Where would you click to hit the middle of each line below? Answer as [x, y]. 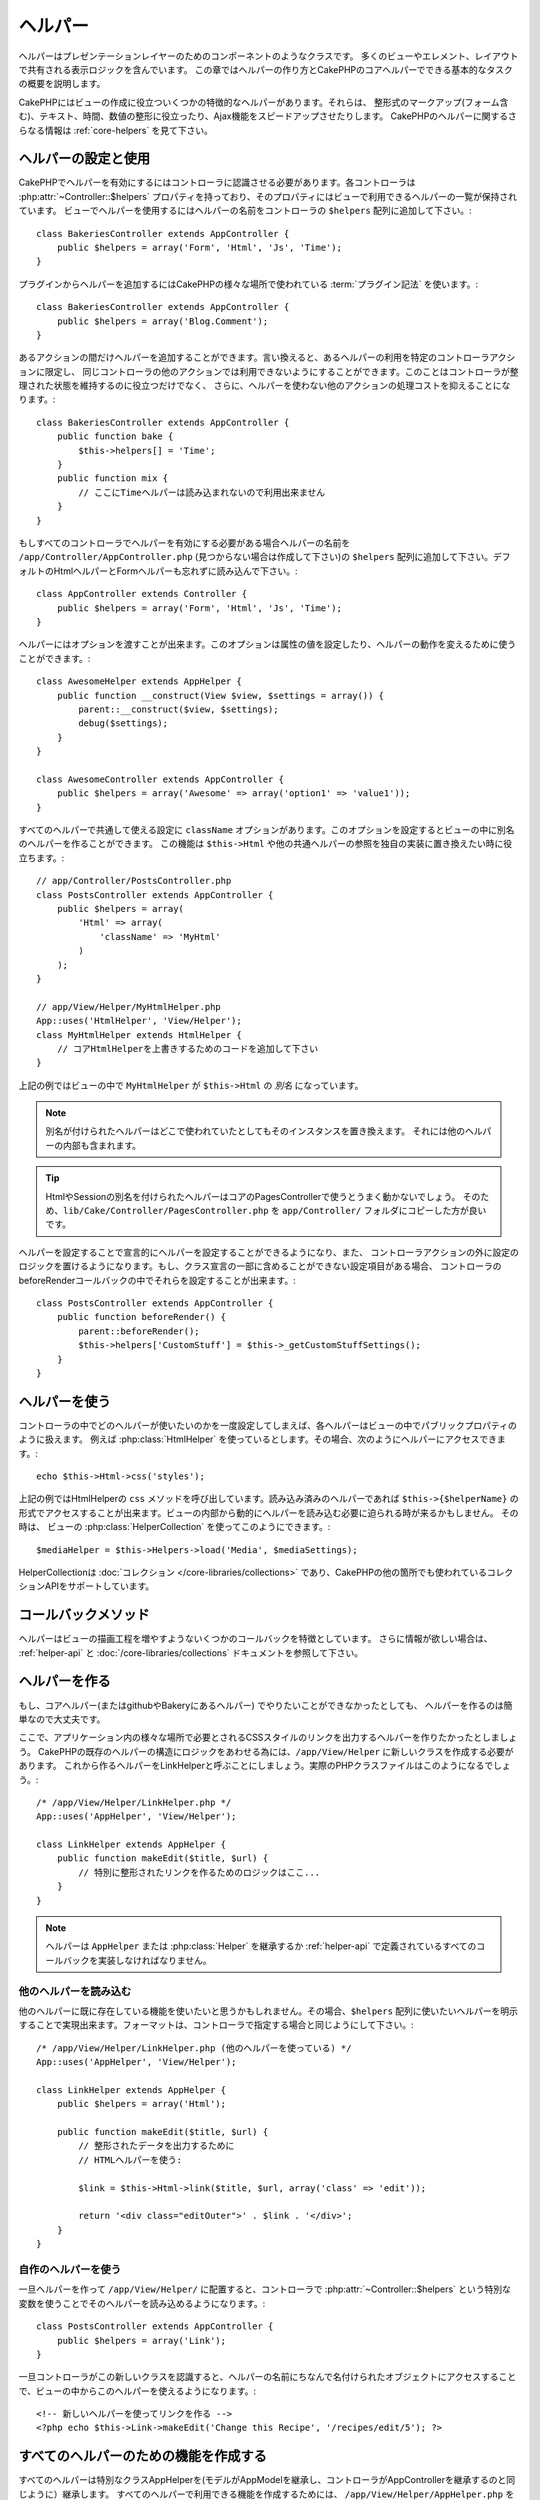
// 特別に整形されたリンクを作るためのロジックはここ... [199, 1872]
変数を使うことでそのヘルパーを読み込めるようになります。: [142, 2303]
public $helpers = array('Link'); [141, 2340]
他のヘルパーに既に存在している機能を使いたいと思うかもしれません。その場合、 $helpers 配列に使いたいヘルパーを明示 [268, 2011]
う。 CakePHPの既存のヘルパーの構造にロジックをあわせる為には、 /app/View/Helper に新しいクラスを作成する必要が [266, 1751]
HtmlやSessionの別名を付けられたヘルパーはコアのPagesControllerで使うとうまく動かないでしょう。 [253, 1196]
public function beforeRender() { [141, 1317]
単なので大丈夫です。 [62, 1719]
